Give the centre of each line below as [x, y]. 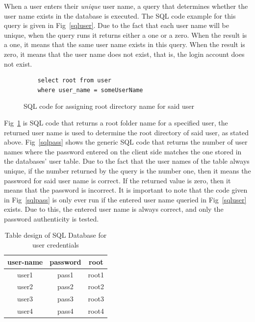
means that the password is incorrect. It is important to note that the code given [126, 190]
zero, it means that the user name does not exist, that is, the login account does [124, 54]
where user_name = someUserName [90, 90]
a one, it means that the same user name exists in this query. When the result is [125, 44]
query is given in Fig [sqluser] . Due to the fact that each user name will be [116, 25]
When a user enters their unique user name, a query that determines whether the [126, 6]
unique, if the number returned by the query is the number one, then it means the [127, 170]
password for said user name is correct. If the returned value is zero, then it [117, 180]
